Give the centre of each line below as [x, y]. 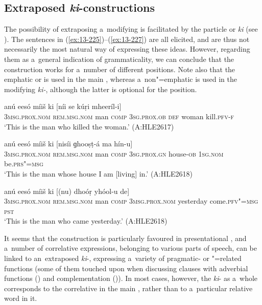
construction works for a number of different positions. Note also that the [120, 69]
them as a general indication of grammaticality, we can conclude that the [119, 59]
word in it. [21, 298]
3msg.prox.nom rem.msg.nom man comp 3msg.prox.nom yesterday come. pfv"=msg [131, 201]
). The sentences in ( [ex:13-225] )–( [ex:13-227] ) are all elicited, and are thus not [127, 39]
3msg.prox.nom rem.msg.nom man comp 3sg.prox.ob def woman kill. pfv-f [119, 116]
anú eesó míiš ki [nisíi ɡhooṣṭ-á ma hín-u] [68, 144]
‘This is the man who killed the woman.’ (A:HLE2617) [89, 126]
